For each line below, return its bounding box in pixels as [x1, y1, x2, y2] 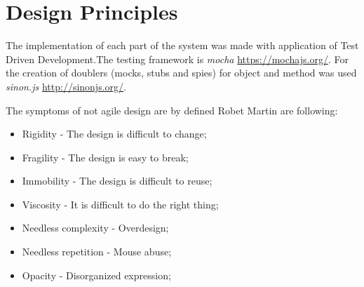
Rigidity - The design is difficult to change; [22, 126, 207, 141]
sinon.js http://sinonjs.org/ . [6, 79, 126, 93]
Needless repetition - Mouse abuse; [22, 244, 172, 259]
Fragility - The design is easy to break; [22, 149, 189, 164]
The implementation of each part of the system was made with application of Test [6, 38, 359, 53]
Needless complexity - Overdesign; [22, 220, 169, 235]
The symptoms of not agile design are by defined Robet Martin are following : [6, 102, 338, 117]
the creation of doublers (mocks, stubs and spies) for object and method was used [6, 65, 357, 80]
